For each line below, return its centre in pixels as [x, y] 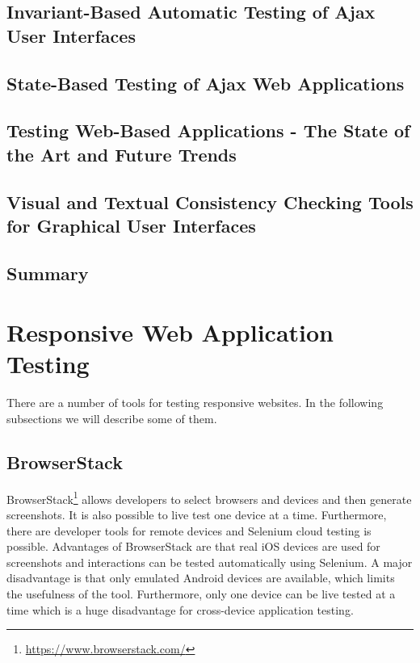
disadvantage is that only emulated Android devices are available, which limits [201, 578]
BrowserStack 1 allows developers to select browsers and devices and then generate [209, 497]
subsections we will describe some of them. [112, 418]
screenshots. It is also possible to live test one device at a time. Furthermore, [197, 515]
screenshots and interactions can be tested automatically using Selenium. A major [210, 562]
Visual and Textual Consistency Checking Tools [210, 201]
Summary [48, 273]
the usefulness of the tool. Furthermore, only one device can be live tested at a [201, 594]
